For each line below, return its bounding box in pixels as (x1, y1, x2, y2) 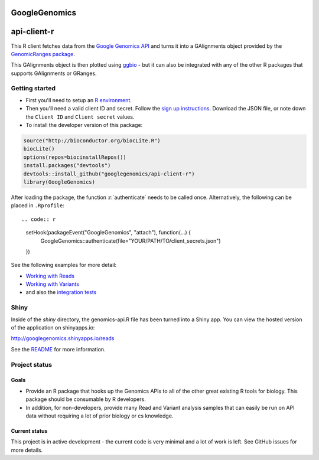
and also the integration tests (25, 289, 97, 296)
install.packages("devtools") (23, 162, 111, 169)
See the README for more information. (11, 345, 106, 353)
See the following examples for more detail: (11, 262, 117, 269)
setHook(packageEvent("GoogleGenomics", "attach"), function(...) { (25, 229, 191, 236)
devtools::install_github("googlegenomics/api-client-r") (23, 170, 195, 177)
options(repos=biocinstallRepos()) (23, 154, 126, 161)
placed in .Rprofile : (11, 202, 64, 209)
